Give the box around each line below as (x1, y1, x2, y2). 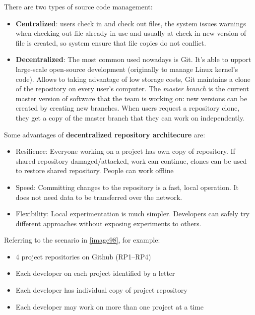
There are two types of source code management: (4, 1, 153, 11)
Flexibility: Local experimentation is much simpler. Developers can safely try (15, 208, 250, 219)
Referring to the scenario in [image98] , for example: (4, 235, 160, 245)
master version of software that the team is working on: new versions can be (15, 93, 247, 103)
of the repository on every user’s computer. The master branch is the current (15, 83, 250, 94)
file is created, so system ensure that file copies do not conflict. (15, 37, 206, 48)
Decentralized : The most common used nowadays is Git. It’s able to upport (15, 54, 252, 64)
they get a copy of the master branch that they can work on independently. (15, 112, 245, 123)
